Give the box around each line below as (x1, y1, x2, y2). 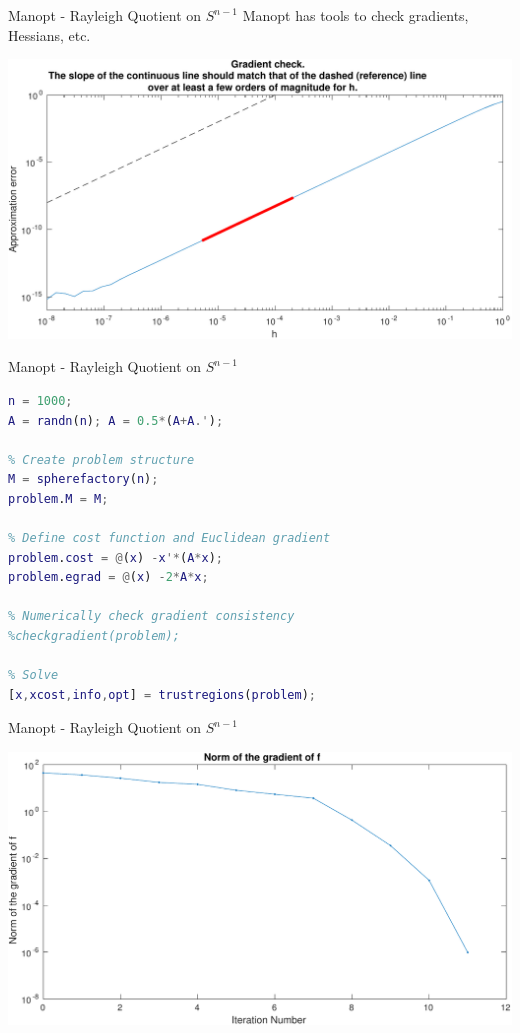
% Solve (8, 668, 59, 683)
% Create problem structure (8, 452, 195, 467)
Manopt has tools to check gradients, (242, 5, 469, 25)
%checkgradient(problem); (8, 629, 180, 644)
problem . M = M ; (8, 491, 109, 506)
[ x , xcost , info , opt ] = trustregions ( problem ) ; (8, 687, 316, 702)
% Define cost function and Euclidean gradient (8, 531, 331, 546)
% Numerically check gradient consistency (8, 609, 295, 624)
